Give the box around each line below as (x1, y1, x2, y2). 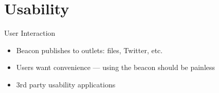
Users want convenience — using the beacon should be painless (16, 62, 215, 73)
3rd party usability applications (16, 79, 116, 89)
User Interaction (4, 28, 56, 38)
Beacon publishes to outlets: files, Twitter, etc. (16, 44, 163, 55)
